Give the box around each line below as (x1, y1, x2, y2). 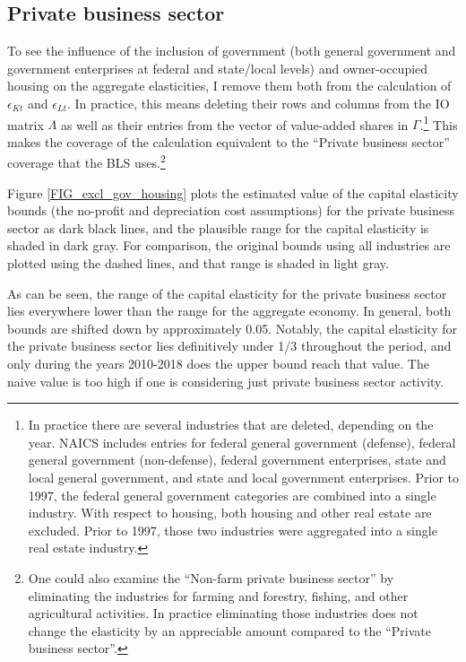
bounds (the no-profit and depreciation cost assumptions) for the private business (7, 201, 454, 220)
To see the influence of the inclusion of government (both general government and (7, 41, 456, 60)
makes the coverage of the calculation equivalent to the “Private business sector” (7, 132, 450, 151)
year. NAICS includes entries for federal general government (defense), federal (28, 432, 456, 451)
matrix (7, 115, 44, 134)
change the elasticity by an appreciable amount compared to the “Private (28, 621, 431, 640)
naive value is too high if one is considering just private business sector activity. (7, 371, 444, 390)
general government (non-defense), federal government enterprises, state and (28, 450, 446, 469)
